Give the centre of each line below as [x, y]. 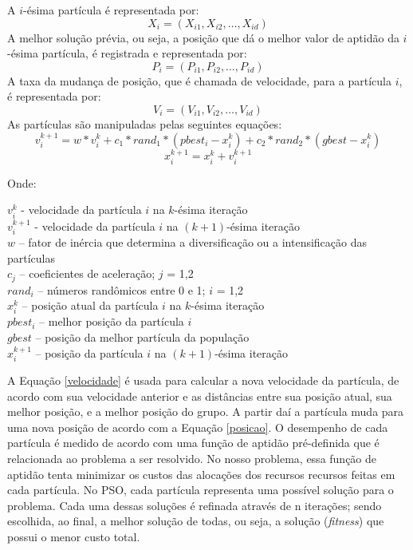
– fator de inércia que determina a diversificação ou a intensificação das [193, 241]
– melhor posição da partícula [112, 321]
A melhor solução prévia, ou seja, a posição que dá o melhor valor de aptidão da [203, 37]
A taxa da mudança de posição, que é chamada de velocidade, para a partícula [199, 80]
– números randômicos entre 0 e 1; [122, 289]
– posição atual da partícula [90, 305]
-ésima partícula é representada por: [111, 10]
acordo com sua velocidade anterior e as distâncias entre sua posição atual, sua [200, 396]
